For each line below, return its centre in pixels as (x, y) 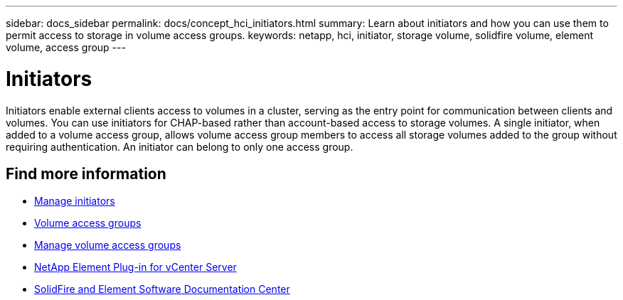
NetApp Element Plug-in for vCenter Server (135, 267)
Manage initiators (75, 201)
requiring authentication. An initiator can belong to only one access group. (180, 146)
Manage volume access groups (108, 245)
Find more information (86, 173)
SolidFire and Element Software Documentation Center (162, 289)
